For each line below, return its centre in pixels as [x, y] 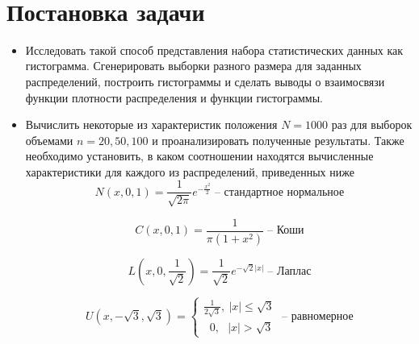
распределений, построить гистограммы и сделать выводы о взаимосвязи [205, 81]
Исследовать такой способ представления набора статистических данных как [214, 50]
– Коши [286, 231]
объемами [49, 140]
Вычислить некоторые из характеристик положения [151, 124]
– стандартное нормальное [279, 192]
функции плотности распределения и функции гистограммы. [174, 97]
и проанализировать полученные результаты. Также [278, 140]
